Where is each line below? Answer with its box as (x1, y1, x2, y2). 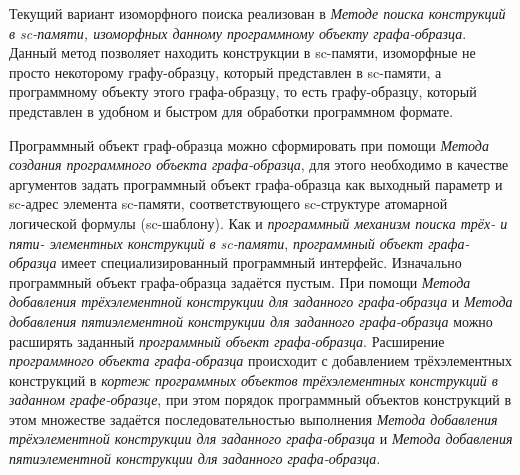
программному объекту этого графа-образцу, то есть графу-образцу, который (9, 81, 477, 102)
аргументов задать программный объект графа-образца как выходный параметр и (9, 173, 503, 194)
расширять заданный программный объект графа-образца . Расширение (9, 330, 445, 351)
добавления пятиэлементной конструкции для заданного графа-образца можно (9, 310, 493, 331)
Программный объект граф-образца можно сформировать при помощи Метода (9, 134, 489, 155)
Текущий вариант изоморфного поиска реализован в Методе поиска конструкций (9, 3, 506, 23)
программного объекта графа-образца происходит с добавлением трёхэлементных (9, 350, 512, 371)
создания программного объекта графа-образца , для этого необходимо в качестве (9, 154, 509, 175)
